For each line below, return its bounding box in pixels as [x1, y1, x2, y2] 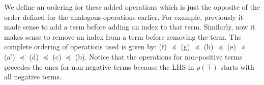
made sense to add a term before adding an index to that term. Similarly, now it [4, 21, 255, 32]
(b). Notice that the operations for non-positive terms [75, 51, 243, 62]
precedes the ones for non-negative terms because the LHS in [4, 61, 194, 72]
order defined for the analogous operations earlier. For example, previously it [4, 11, 244, 22]
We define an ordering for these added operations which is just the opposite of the [4, 2, 260, 12]
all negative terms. [4, 71, 62, 82]
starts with [220, 61, 254, 72]
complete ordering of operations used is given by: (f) [4, 41, 167, 52]
